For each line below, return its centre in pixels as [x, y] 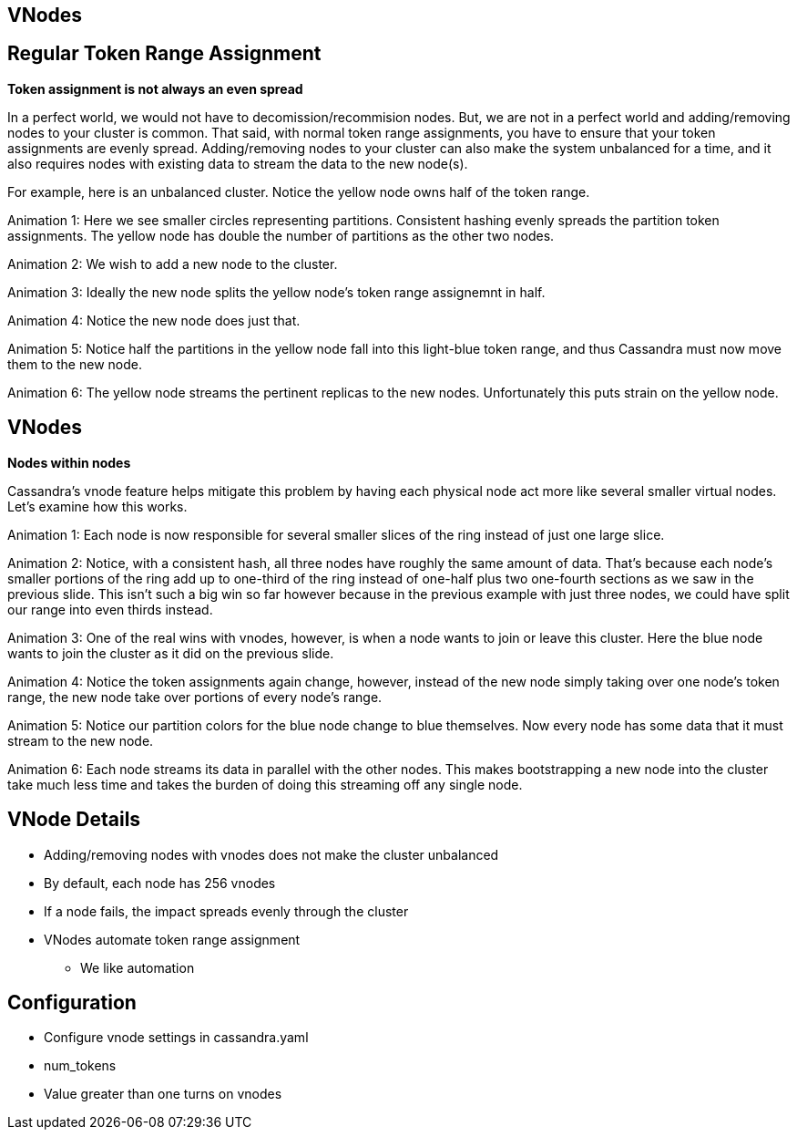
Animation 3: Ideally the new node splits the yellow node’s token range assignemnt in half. [276, 292]
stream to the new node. [81, 740]
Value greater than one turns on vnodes [163, 1094]
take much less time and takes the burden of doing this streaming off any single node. [265, 784]
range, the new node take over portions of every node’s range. [195, 697]
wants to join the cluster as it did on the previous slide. [171, 653]
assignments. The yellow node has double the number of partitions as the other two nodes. [281, 235]
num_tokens [80, 1066]
